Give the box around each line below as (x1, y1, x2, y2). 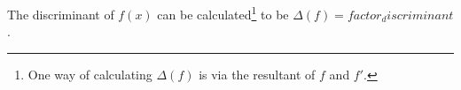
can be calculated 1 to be (157, 3, 289, 23)
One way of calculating (27, 64, 152, 83)
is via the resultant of (199, 64, 316, 83)
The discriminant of (7, 4, 114, 23)
